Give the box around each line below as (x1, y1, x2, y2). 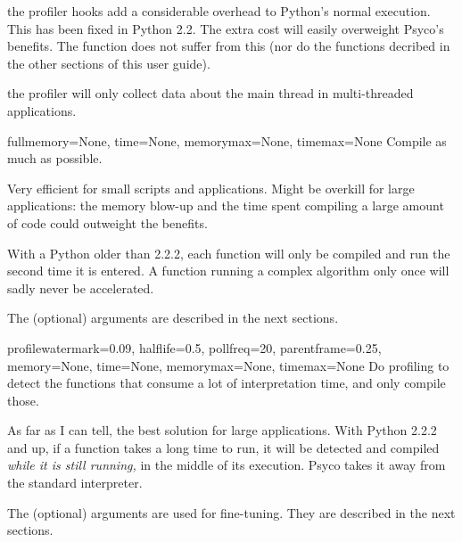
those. (7, 390, 39, 409)
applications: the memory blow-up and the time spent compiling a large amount (7, 196, 444, 215)
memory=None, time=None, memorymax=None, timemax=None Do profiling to (7, 356, 450, 374)
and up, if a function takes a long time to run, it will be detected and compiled (7, 438, 440, 456)
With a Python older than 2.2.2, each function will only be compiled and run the (7, 243, 450, 262)
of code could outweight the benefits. (7, 213, 208, 232)
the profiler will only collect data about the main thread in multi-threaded (7, 84, 414, 103)
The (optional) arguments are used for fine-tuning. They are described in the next (7, 503, 456, 521)
